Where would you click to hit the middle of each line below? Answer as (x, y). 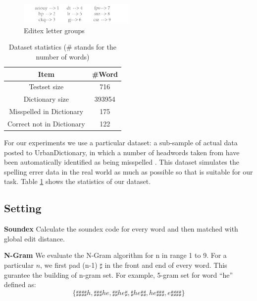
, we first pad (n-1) (69, 265)
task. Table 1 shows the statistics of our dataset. (77, 181)
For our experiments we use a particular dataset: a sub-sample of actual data (121, 143)
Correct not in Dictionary (46, 123)
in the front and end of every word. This (166, 265)
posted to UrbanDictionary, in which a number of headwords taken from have (122, 152)
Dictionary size (46, 99)
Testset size (46, 87)
